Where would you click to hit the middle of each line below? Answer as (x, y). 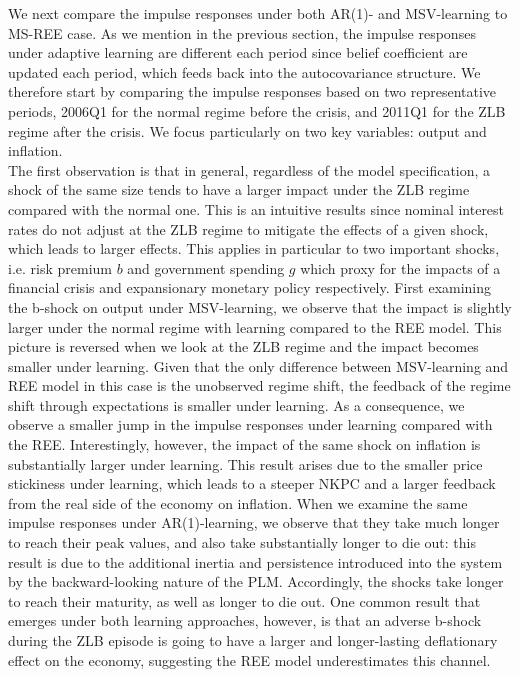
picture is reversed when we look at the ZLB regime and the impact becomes (243, 346)
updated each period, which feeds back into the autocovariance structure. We (244, 71)
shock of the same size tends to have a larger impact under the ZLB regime (239, 189)
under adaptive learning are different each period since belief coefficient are (238, 52)
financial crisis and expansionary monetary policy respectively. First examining (250, 287)
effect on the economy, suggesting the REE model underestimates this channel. (249, 659)
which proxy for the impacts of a (400, 267)
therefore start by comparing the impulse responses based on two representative (252, 91)
